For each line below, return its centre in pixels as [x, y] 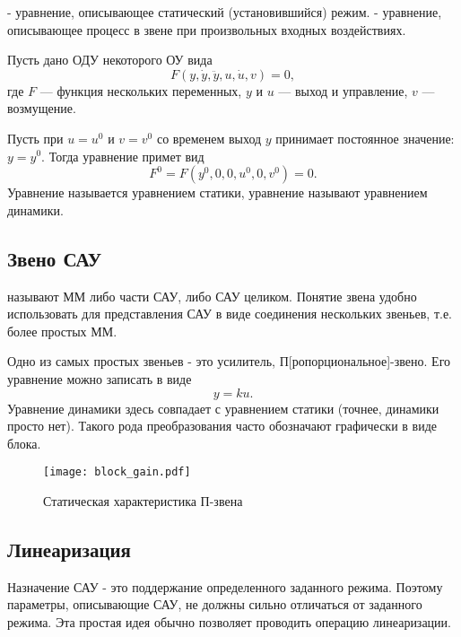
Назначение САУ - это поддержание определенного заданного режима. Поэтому [225, 586]
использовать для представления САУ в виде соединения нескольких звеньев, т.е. [230, 314]
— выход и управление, [343, 90]
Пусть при [35, 138]
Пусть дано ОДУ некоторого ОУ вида [110, 60]
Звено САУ [55, 258]
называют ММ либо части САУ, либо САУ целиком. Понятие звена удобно [212, 296]
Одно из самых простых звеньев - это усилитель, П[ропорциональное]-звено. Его [229, 361]
